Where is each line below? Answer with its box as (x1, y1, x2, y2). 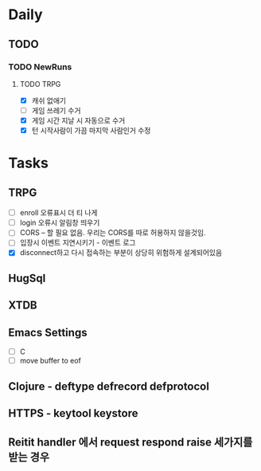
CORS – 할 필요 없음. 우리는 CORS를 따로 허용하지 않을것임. (19, 228, 206, 237)
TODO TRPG (19, 79, 61, 88)
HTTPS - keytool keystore (8, 406, 138, 420)
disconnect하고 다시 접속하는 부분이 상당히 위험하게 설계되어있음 (19, 248, 223, 257)
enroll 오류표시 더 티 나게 (19, 208, 98, 218)
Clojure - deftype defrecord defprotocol (8, 379, 209, 393)
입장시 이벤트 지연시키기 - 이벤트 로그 (19, 237, 136, 248)
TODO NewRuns (8, 61, 72, 73)
